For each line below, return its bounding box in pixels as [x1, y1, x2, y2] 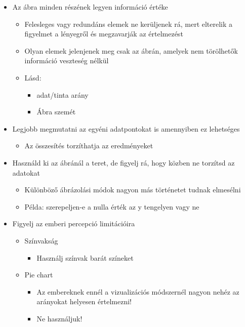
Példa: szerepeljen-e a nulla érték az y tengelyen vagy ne [24, 201, 199, 212]
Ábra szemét [36, 106, 76, 117]
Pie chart [24, 269, 53, 280]
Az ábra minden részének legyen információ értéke [12, 2, 168, 12]
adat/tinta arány [36, 89, 89, 100]
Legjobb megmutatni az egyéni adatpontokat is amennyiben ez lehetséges [12, 123, 240, 134]
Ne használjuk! [36, 313, 83, 323]
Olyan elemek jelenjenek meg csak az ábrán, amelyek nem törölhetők [24, 45, 238, 56]
